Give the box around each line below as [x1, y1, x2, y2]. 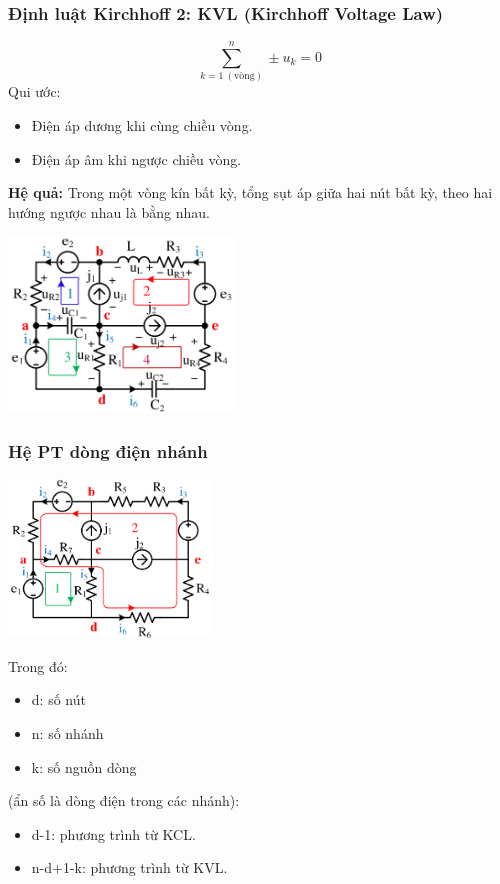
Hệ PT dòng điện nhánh [8, 439, 208, 464]
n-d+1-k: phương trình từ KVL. [31, 857, 228, 878]
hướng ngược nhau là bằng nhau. [8, 201, 210, 222]
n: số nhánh [31, 723, 104, 744]
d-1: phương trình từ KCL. [31, 823, 196, 844]
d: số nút [31, 689, 86, 710]
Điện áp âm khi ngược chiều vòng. [31, 148, 242, 169]
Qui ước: [8, 81, 61, 102]
